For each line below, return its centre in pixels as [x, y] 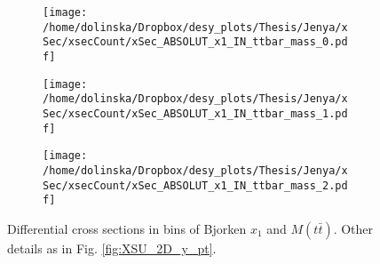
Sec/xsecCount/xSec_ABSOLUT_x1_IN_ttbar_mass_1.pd [195, 113]
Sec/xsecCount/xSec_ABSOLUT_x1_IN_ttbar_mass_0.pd [195, 42]
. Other [353, 228]
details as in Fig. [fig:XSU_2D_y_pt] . [112, 248]
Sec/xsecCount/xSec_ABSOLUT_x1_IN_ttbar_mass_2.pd [195, 185]
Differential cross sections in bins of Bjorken [127, 228]
